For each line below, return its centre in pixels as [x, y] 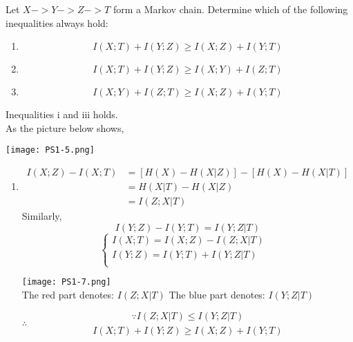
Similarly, [42, 216]
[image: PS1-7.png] [66, 282]
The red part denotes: [68, 294]
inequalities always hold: [57, 22]
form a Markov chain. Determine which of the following [230, 9]
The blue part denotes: [217, 294]
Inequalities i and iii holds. [62, 114]
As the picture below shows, [65, 127]
